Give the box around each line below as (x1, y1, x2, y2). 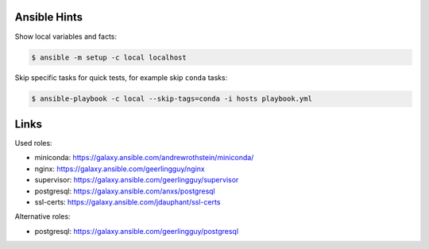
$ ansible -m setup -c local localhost (31, 52, 187, 62)
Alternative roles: (14, 212, 71, 221)
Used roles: (14, 138, 52, 147)
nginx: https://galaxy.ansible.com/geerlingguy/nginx (34, 163, 206, 174)
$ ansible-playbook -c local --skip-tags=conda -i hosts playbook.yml (31, 94, 313, 103)
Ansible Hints (14, 10, 83, 24)
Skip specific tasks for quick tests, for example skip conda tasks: (14, 73, 228, 82)
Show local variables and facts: (14, 32, 118, 41)
